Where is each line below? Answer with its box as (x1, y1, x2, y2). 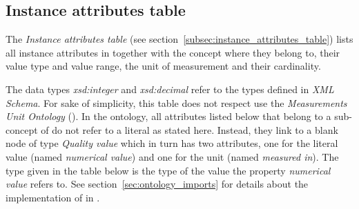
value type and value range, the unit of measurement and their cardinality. (6, 59, 321, 73)
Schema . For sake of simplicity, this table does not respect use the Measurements (6, 95, 347, 110)
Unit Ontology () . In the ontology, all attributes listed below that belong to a (6, 109, 331, 123)
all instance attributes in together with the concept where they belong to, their (6, 45, 340, 59)
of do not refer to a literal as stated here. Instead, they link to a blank (41, 122, 338, 137)
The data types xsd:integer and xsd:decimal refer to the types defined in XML (6, 81, 334, 96)
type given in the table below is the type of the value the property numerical (6, 163, 331, 177)
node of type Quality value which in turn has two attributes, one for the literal (6, 136, 338, 150)
